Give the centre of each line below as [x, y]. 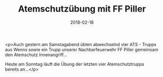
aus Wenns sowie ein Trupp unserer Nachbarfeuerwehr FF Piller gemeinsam [82, 49]
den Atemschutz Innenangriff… [36, 55]
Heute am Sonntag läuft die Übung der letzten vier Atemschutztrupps [75, 64]
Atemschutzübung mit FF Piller [82, 9]
